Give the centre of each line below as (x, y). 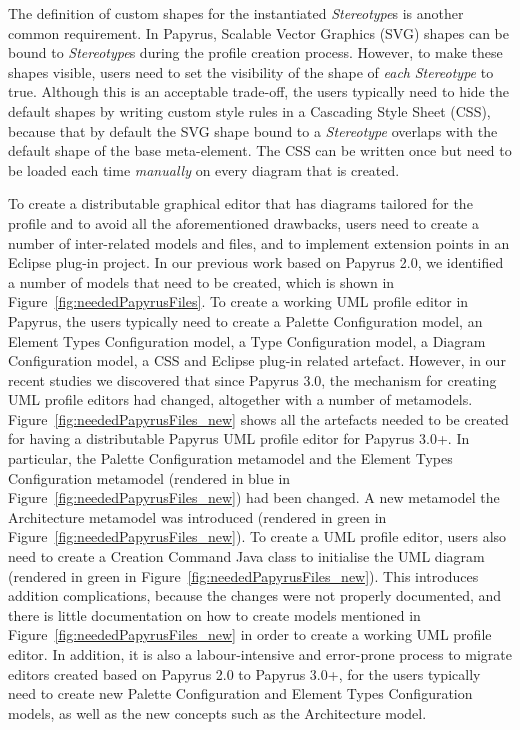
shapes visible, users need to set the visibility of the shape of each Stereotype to (251, 71)
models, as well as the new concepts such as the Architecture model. (217, 712)
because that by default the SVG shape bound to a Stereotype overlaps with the (253, 130)
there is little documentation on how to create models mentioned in (214, 614)
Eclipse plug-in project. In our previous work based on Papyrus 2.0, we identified (256, 262)
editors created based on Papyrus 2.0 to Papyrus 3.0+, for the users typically (244, 673)
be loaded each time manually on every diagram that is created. (204, 169)
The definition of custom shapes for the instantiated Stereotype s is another (236, 13)
